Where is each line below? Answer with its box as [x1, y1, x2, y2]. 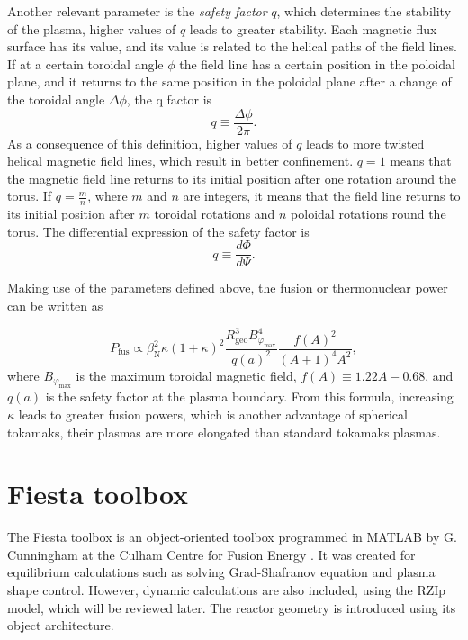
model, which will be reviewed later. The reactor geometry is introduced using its [7, 598, 456, 617]
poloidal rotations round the [291, 204, 446, 223]
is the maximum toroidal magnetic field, [76, 365, 297, 384]
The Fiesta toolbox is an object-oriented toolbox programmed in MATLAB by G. [7, 527, 457, 546]
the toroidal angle [7, 89, 105, 108]
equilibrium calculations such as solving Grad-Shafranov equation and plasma [7, 563, 436, 581]
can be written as [7, 296, 103, 315]
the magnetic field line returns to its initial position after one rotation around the [7, 168, 457, 187]
